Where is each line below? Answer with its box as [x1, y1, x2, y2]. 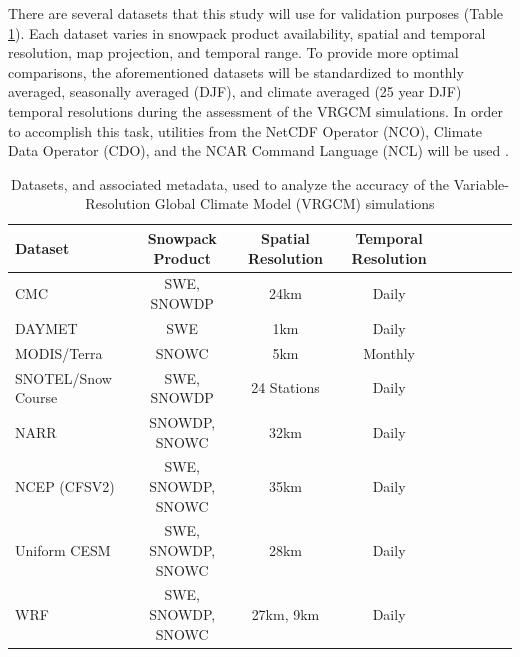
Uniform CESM [15, 540, 111, 560]
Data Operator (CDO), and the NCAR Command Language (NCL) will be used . [8, 140, 509, 161]
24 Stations [251, 377, 320, 398]
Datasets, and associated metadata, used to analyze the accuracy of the [10, 173, 450, 194]
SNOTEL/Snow [15, 367, 112, 388]
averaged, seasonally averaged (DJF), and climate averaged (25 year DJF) [8, 81, 462, 102]
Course [15, 387, 58, 408]
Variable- [453, 173, 509, 194]
